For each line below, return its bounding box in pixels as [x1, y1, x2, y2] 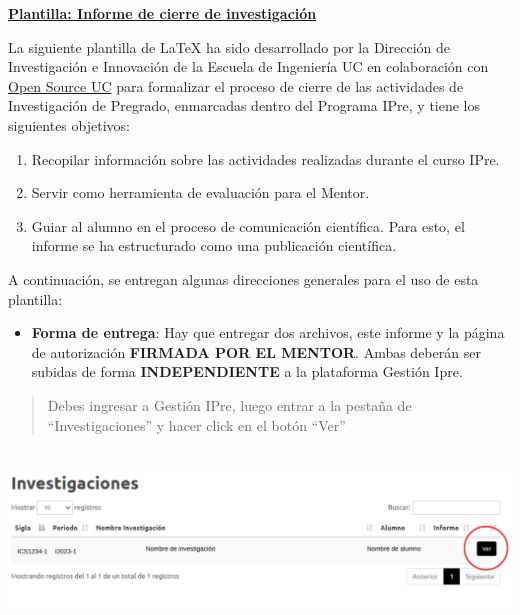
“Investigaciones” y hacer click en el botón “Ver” [47, 414, 346, 435]
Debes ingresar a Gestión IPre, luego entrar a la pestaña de [47, 394, 412, 415]
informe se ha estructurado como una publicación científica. [31, 235, 397, 256]
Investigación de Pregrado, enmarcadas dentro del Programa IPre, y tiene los [8, 95, 481, 116]
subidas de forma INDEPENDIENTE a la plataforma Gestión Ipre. [31, 361, 463, 382]
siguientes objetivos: [8, 114, 130, 135]
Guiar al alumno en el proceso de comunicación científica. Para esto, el [31, 215, 465, 236]
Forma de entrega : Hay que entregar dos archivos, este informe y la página [31, 322, 505, 343]
